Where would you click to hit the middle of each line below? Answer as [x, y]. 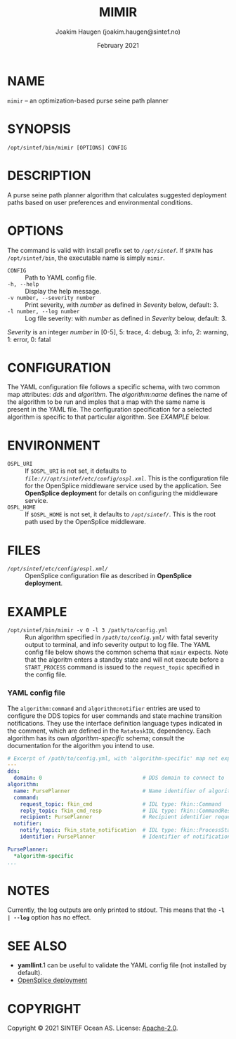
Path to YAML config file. [61, 277]
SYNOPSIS [39, 129]
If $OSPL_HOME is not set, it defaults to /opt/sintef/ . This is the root [120, 514]
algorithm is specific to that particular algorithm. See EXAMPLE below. [109, 417]
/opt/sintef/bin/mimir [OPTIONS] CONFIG [67, 148]
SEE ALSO [37, 946]
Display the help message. [63, 291]
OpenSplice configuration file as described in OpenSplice [108, 576]
